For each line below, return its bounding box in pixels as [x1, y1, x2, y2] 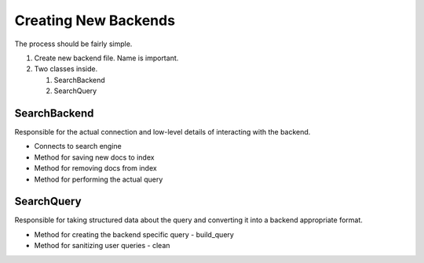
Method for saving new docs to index [34, 153, 155, 162]
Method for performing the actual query [34, 175, 163, 184]
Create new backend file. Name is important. [34, 53, 179, 63]
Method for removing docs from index [34, 164, 157, 173]
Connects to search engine [34, 142, 122, 151]
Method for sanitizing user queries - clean [34, 241, 170, 250]
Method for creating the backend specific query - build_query [34, 229, 235, 239]
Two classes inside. [34, 64, 98, 74]
